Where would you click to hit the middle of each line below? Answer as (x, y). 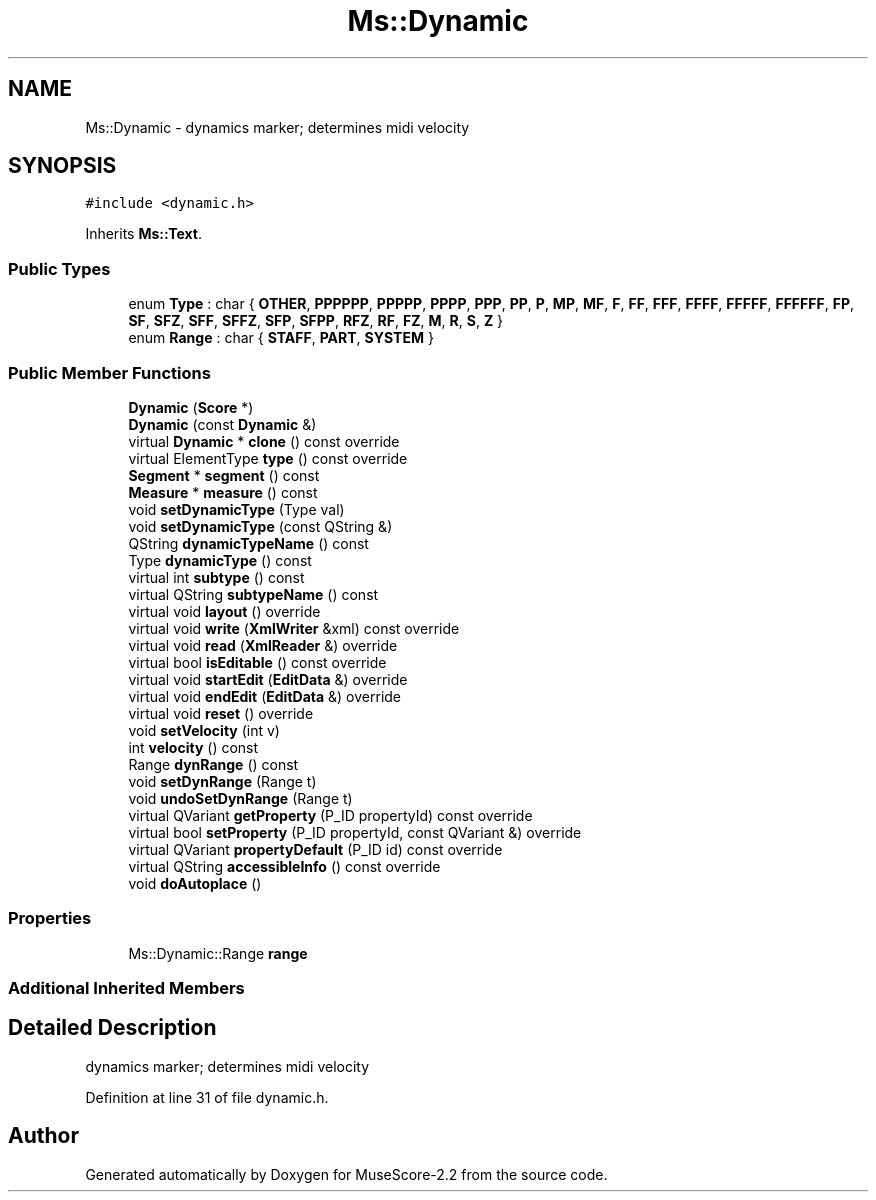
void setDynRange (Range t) (222, 781)
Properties (50, 918)
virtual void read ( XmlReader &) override (263, 645)
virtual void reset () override (221, 713)
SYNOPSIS (62, 166)
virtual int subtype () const (216, 577)
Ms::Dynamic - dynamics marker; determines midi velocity (277, 127)
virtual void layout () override (224, 611)
